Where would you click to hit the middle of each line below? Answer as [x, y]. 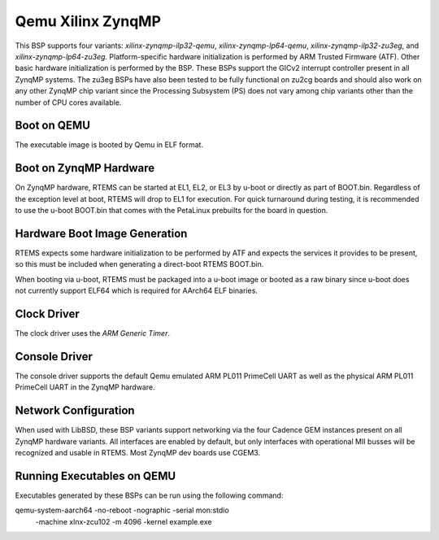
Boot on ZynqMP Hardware [85, 168]
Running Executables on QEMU [96, 476]
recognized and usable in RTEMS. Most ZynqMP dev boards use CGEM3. [137, 453]
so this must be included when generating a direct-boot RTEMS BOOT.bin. [139, 264]
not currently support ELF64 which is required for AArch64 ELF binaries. [136, 291]
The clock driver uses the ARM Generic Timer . [93, 333]
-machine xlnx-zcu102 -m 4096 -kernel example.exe [124, 521]
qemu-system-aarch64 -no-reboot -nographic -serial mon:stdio [122, 510]
